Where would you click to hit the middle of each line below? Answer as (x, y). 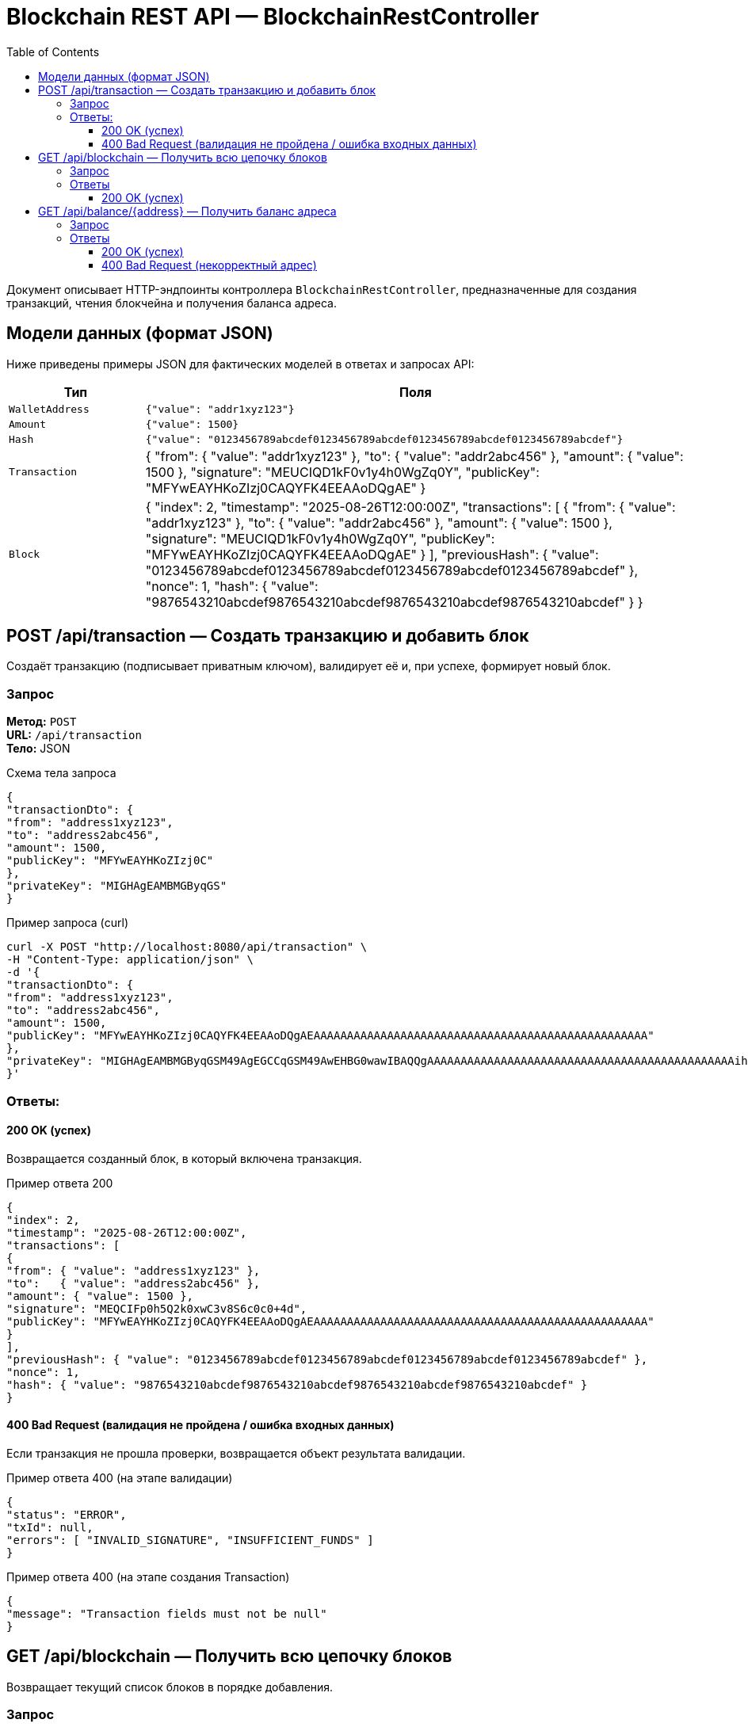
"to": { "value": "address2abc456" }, (134, 1283)
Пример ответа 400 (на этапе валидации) (120, 1478)
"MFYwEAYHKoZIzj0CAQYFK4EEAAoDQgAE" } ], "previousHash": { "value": (372, 554)
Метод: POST (42, 722)
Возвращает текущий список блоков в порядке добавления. (170, 1687)
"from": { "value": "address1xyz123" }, (134, 1270)
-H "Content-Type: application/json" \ (130, 960)
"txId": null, (50, 1527)
